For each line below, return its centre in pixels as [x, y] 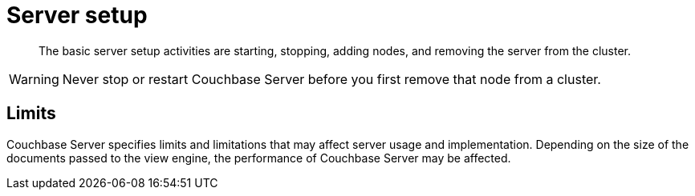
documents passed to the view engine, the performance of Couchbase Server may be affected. [259, 158]
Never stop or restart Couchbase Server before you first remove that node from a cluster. [331, 79]
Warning [34, 79]
